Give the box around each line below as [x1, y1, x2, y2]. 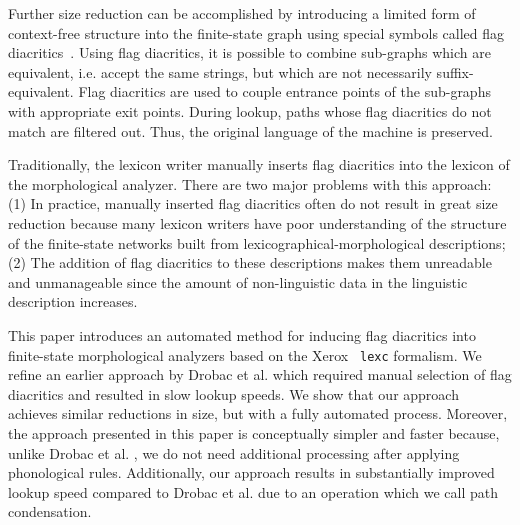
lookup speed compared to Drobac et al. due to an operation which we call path [8, 481, 498, 502]
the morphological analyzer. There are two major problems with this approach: [8, 173, 492, 194]
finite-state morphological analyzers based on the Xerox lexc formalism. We [8, 344, 482, 365]
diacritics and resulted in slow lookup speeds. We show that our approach [8, 383, 459, 404]
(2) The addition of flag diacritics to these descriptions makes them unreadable [8, 252, 492, 273]
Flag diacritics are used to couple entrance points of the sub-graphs [78, 81, 491, 102]
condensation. [8, 501, 92, 522]
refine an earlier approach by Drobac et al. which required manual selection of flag [8, 364, 512, 385]
